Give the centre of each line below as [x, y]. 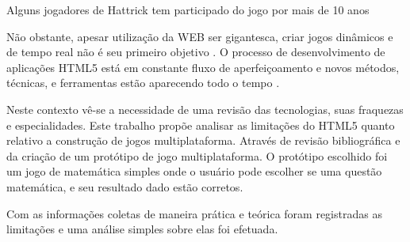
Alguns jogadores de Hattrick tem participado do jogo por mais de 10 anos [188, 9]
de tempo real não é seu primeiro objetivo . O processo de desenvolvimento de [196, 52]
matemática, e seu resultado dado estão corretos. [125, 186]
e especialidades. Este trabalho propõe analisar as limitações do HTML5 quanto [201, 125]
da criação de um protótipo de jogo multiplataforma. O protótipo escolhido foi [197, 155]
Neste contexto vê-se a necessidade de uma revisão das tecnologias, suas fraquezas [205, 109]
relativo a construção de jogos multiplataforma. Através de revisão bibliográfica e [203, 140]
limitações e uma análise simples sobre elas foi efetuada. [142, 229]
